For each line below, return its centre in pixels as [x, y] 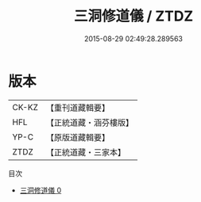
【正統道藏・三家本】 [85, 152]
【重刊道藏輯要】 [77, 108]
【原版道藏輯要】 [77, 137]
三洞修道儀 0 [41, 190]
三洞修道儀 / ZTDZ [133, 16]
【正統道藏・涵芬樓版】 [89, 122]
